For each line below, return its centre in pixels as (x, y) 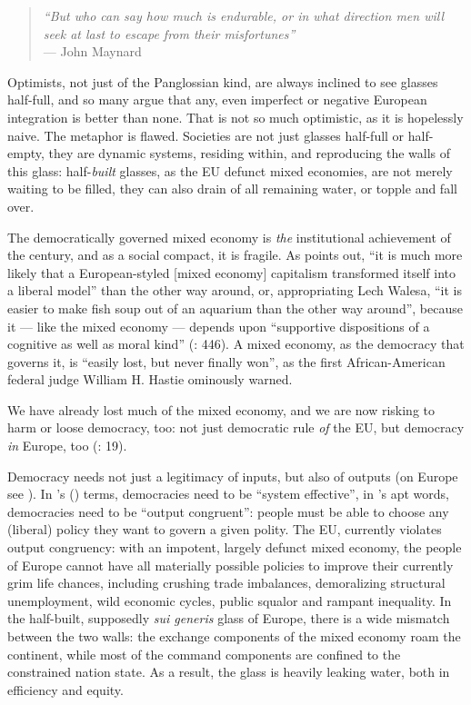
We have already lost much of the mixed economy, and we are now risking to (221, 409)
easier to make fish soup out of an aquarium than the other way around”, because (235, 308)
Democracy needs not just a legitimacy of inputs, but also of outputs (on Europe (233, 476)
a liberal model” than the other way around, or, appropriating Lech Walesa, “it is (235, 290)
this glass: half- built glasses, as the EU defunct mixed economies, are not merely (230, 170)
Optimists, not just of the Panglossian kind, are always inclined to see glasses (223, 81)
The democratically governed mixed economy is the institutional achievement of (229, 237)
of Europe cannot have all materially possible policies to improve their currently (230, 565)
